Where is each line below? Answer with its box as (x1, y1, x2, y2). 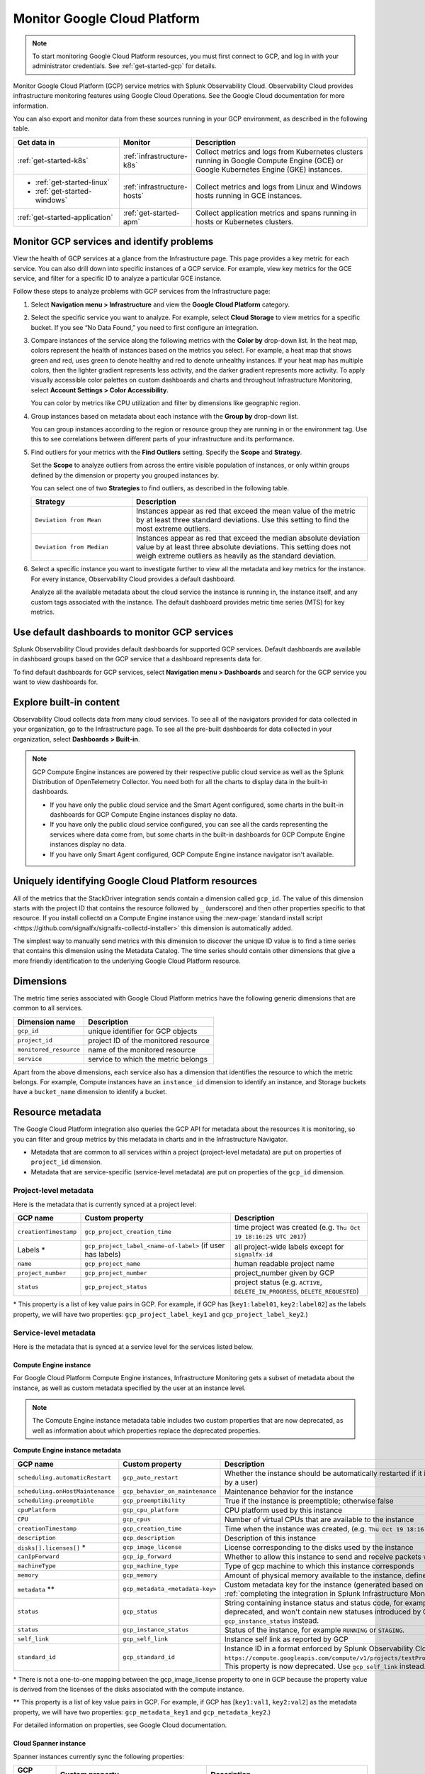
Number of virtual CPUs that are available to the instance (224, 1514, 414, 1524)
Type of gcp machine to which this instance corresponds (224, 1561, 414, 1571)
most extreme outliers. (135, 524, 211, 534)
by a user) (224, 1477, 259, 1487)
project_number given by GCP (234, 1268, 335, 1278)
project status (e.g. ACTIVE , (234, 1277, 322, 1287)
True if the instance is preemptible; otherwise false (224, 1496, 394, 1506)
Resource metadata (13, 1106, 102, 1118)
